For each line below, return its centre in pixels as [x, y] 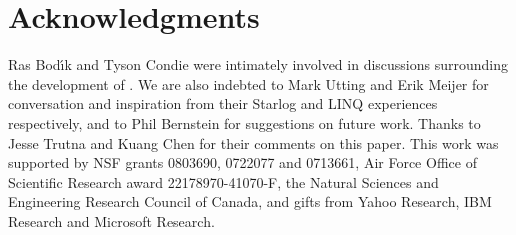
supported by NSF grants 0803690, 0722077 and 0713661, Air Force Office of [242, 162]
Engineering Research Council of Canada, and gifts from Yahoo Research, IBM [250, 201]
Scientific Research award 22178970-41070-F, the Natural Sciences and [223, 181]
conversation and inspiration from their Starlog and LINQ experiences [223, 103]
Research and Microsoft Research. [111, 220]
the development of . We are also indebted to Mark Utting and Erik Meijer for [248, 83]
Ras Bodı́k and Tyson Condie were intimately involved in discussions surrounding [258, 64]
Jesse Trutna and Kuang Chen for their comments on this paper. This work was [253, 142]
